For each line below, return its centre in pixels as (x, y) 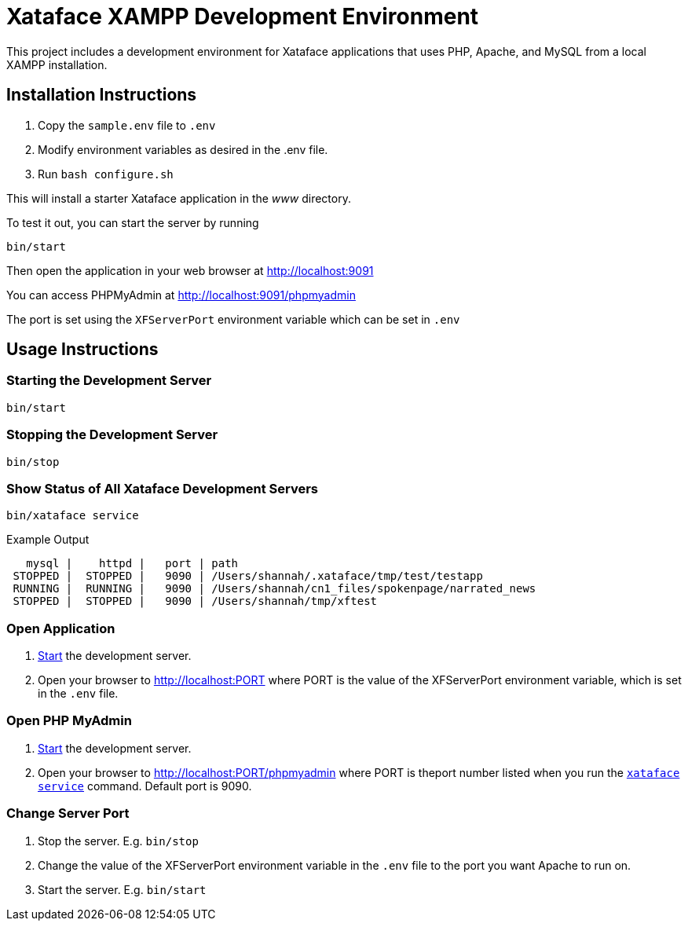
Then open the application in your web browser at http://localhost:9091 (190, 270)
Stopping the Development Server (112, 435)
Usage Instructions (82, 350)
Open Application (61, 628)
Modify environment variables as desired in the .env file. (183, 149)
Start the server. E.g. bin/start (122, 889)
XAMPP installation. (57, 64)
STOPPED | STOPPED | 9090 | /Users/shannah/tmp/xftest (195, 601)
